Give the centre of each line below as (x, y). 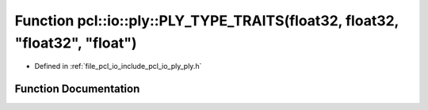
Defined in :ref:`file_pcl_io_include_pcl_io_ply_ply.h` (118, 66)
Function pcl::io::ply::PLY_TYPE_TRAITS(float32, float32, (207, 21)
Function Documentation (77, 89)
